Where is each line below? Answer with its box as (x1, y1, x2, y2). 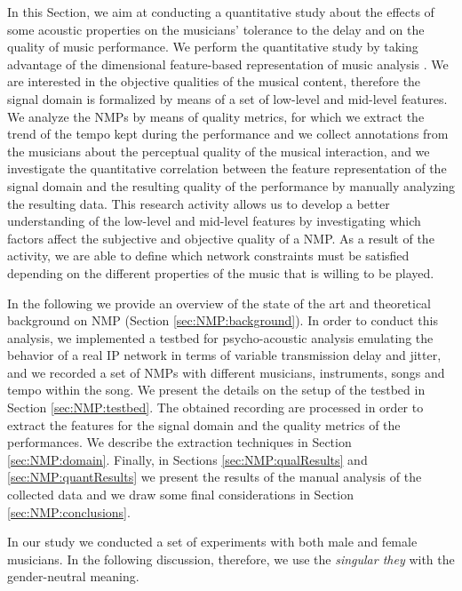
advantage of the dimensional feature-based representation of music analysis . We (7, 54, 449, 73)
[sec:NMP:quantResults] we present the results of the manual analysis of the (7, 467, 422, 486)
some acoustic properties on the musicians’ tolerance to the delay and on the (7, 20, 425, 38)
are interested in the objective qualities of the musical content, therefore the (7, 72, 421, 91)
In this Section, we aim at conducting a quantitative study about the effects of (7, 3, 434, 20)
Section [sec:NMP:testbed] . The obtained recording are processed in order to (7, 398, 424, 417)
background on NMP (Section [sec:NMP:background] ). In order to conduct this (7, 311, 438, 330)
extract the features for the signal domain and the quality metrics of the (7, 415, 401, 434)
